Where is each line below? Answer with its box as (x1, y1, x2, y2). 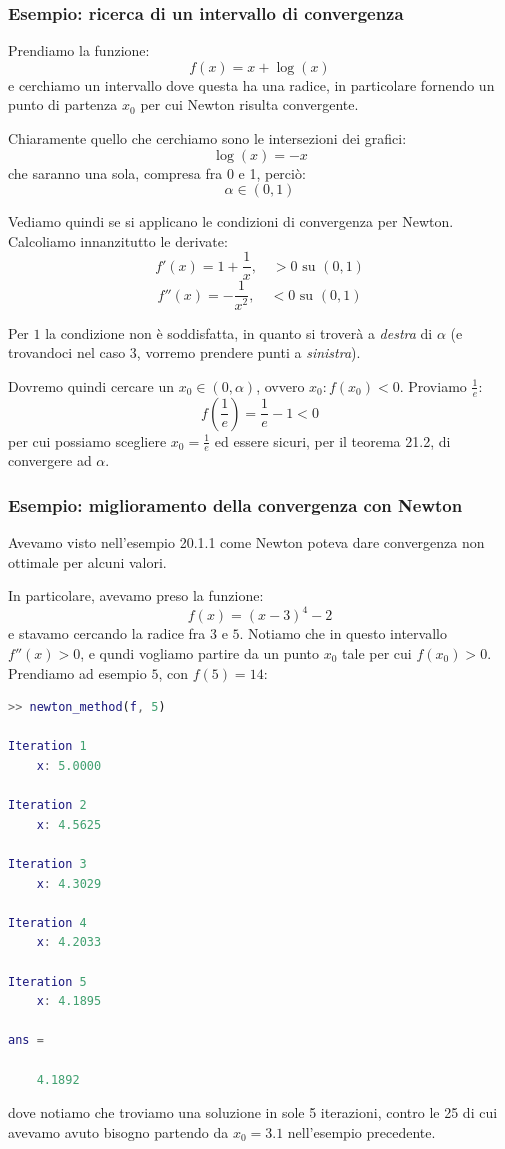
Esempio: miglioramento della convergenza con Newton (8, 492, 463, 517)
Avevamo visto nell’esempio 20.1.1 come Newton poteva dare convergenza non (8, 532, 485, 553)
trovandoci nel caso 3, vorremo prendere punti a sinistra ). (8, 342, 361, 363)
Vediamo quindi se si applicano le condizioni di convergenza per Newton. (8, 211, 454, 232)
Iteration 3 (8, 856, 87, 871)
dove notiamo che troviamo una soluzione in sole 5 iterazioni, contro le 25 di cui (8, 1102, 498, 1123)
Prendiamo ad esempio (8, 662, 147, 683)
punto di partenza (8, 94, 118, 115)
